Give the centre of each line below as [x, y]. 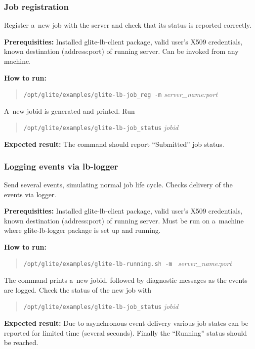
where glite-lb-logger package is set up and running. [82, 230]
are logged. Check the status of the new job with [78, 289]
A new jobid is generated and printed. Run [69, 110]
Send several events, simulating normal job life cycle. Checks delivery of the [118, 184]
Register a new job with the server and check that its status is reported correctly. [128, 25]
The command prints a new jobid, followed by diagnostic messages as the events [126, 280]
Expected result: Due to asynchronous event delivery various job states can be [126, 323]
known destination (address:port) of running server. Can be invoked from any [121, 51]
